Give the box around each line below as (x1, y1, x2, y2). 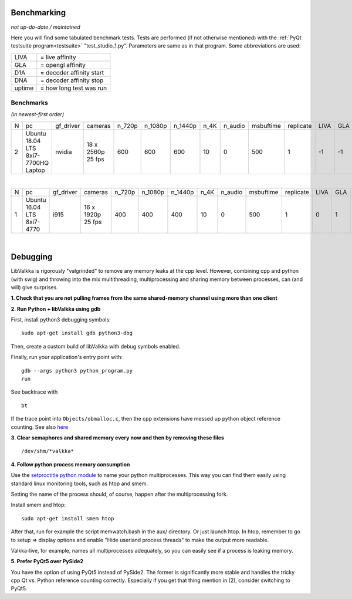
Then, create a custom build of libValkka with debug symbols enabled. (11, 343, 181, 350)
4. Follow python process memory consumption (11, 461, 130, 468)
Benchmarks (11, 99, 48, 107)
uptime (14, 84, 34, 92)
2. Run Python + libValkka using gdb (11, 305, 101, 312)
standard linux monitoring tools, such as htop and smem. (11, 480, 148, 487)
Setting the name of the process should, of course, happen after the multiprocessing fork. (11, 490, 228, 498)
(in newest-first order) (11, 111, 65, 118)
